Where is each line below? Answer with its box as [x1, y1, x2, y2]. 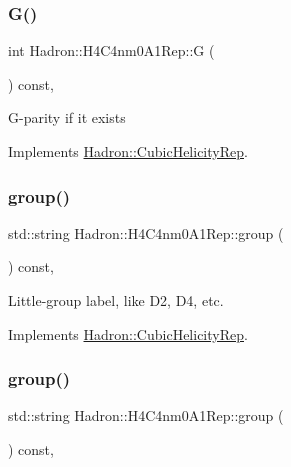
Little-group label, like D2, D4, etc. [8, 290, 224, 310]
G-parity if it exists [8, 107, 126, 128]
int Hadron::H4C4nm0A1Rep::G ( [8, 40, 215, 61]
